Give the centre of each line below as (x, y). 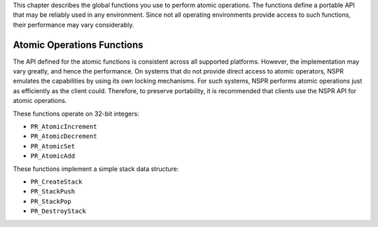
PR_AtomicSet (53, 146)
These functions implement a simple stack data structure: (96, 169)
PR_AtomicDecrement (64, 136)
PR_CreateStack (57, 181)
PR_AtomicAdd (53, 156)
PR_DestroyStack (58, 211)
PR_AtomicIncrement (64, 127)
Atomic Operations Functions (78, 44)
